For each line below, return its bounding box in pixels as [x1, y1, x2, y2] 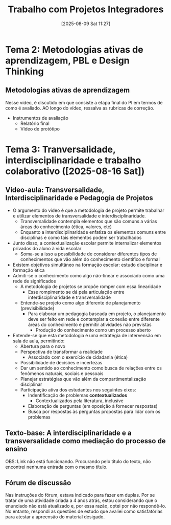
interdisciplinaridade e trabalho [5, 155, 141, 166]
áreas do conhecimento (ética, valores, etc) [20, 224, 112, 230]
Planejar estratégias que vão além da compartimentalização [20, 376, 146, 382]
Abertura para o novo [20, 343, 65, 349]
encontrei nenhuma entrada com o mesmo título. [5, 464, 108, 470]
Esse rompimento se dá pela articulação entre [28, 289, 125, 295]
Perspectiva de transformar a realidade [20, 348, 103, 355]
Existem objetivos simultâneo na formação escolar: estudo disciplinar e [12, 261, 162, 268]
